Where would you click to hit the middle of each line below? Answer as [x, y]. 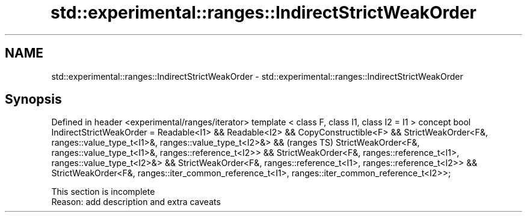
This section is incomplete [103, 192]
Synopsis [33, 100]
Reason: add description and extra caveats [136, 202]
